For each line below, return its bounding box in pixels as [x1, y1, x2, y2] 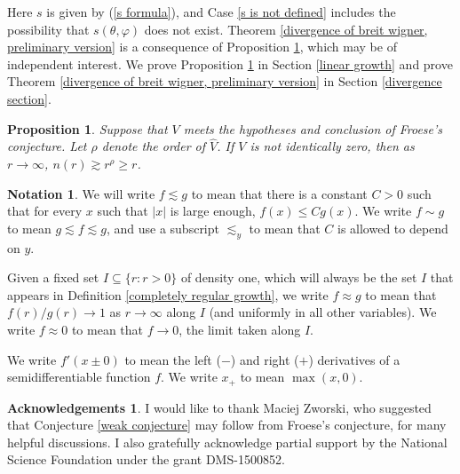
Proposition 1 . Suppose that [7, 119, 168, 138]
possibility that [7, 20, 90, 38]
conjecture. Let [7, 137, 87, 155]
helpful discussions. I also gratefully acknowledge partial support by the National [7, 432, 448, 451]
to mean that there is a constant [191, 184, 368, 202]
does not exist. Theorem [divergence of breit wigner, [144, 20, 428, 38]
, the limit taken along [178, 320, 301, 338]
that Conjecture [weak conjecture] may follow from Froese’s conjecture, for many [7, 415, 447, 434]
